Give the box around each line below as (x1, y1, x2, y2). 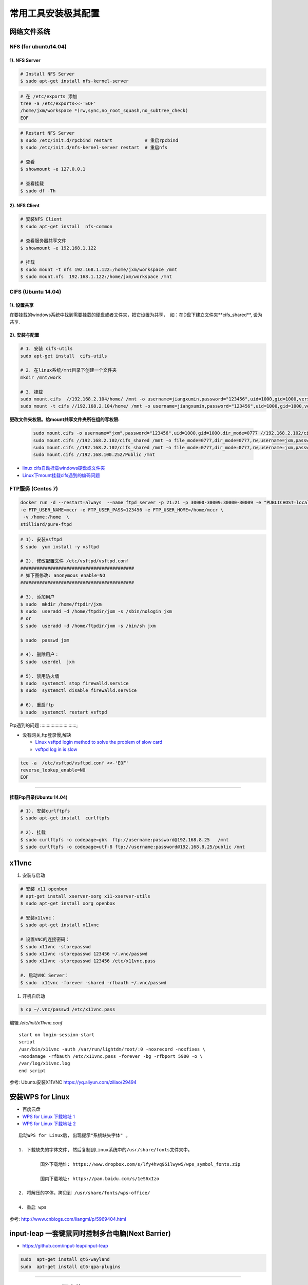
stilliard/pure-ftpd (20, 521, 72, 527)
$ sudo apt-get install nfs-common (20, 224, 113, 229)
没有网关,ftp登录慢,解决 (22, 731, 71, 738)
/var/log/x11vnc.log (18, 1060, 70, 1067)
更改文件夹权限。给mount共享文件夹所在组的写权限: (9, 416, 120, 423)
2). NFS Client (9, 203, 40, 209)
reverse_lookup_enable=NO (20, 767, 86, 773)
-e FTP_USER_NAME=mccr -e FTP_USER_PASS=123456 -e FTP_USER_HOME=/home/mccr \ (20, 507, 223, 512)
